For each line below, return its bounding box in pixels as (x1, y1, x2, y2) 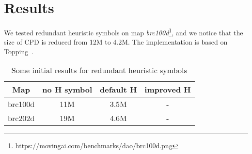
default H (100, 83, 137, 95)
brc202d (8, 112, 35, 123)
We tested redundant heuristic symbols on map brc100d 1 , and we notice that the (4, 26, 243, 37)
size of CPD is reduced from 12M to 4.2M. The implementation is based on (4, 37, 228, 47)
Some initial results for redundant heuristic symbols (11, 64, 187, 76)
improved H (144, 83, 191, 95)
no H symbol (42, 83, 93, 95)
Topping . (4, 46, 34, 56)
